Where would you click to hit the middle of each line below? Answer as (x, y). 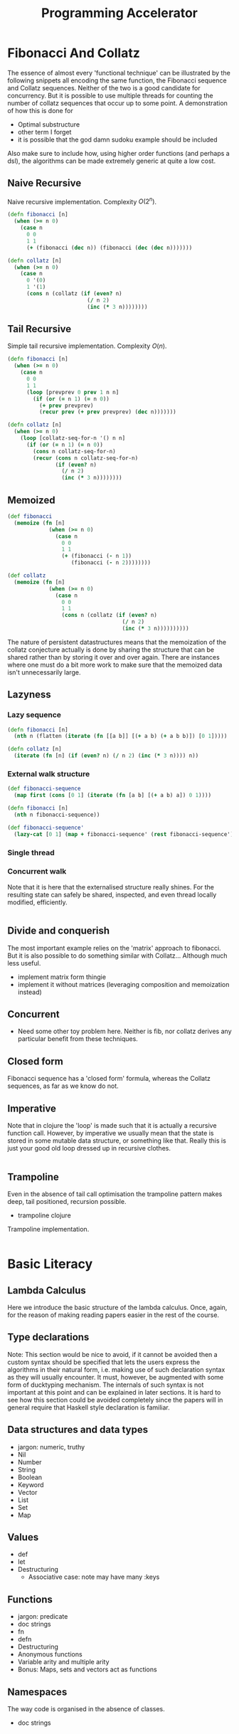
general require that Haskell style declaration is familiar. (89, 1407)
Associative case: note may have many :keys (94, 1577)
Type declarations (48, 1337)
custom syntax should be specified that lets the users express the (104, 1362)
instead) (30, 992)
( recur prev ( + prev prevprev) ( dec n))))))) (107, 412)
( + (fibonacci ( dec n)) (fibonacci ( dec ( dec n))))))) (109, 248)
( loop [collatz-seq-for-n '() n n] (73, 438)
